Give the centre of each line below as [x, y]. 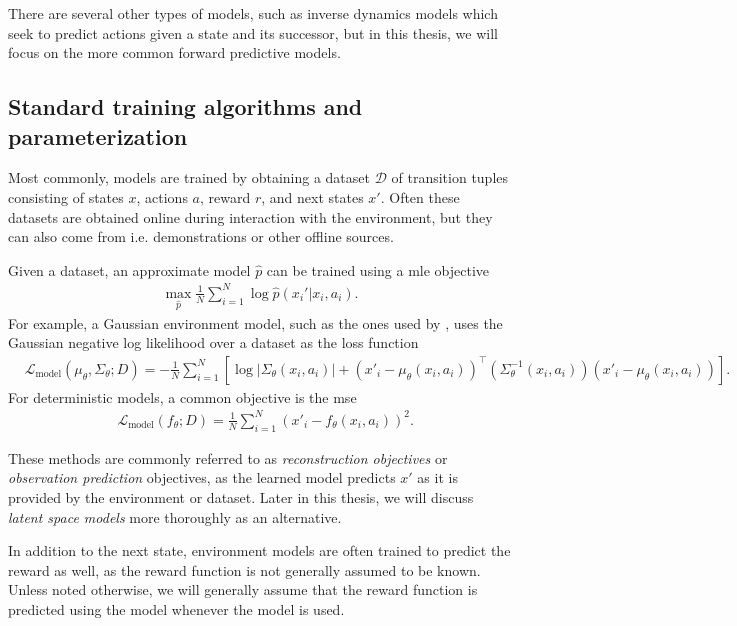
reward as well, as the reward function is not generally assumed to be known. [244, 569]
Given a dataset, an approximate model [129, 269]
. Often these [420, 196]
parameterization [98, 135]
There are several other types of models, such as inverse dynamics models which [253, 13]
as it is [437, 477]
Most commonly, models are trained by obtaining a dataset [189, 177]
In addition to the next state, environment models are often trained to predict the [259, 550]
